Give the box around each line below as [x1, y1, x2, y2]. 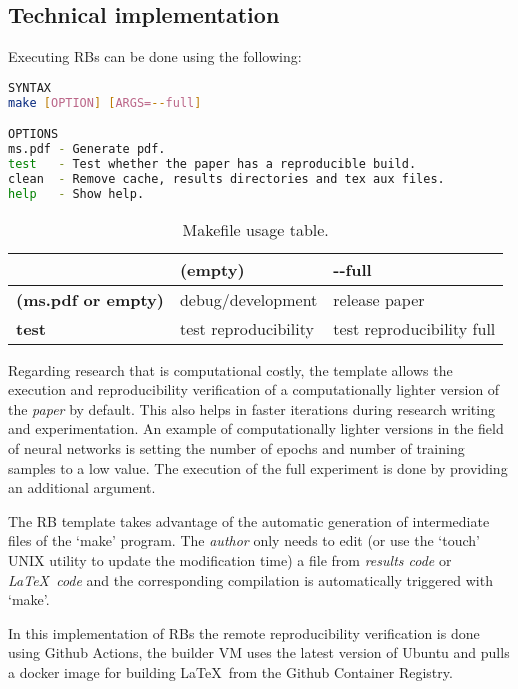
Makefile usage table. [182, 217, 329, 241]
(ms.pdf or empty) [16, 287, 164, 311]
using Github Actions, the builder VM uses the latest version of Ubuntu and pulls [8, 642, 510, 663]
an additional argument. [8, 477, 156, 498]
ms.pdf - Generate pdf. [8, 142, 166, 157]
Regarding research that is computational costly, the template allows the [8, 359, 453, 380]
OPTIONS [8, 127, 59, 142]
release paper [333, 287, 425, 311]
